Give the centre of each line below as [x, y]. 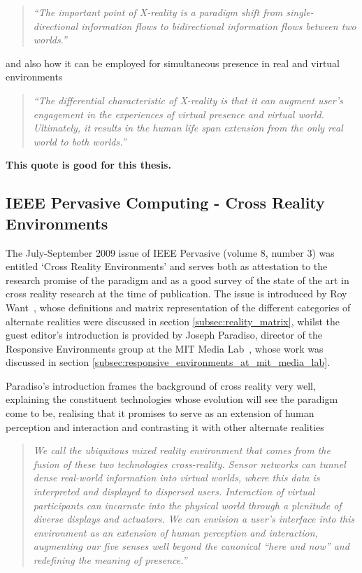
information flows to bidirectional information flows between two [219, 26]
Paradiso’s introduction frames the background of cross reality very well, [161, 385]
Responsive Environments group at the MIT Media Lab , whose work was [165, 348]
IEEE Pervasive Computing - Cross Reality [165, 203]
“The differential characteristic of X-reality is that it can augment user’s [188, 100]
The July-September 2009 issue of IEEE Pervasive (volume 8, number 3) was [170, 252]
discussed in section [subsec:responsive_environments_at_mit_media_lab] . [168, 362]
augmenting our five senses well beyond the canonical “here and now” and [191, 546]
